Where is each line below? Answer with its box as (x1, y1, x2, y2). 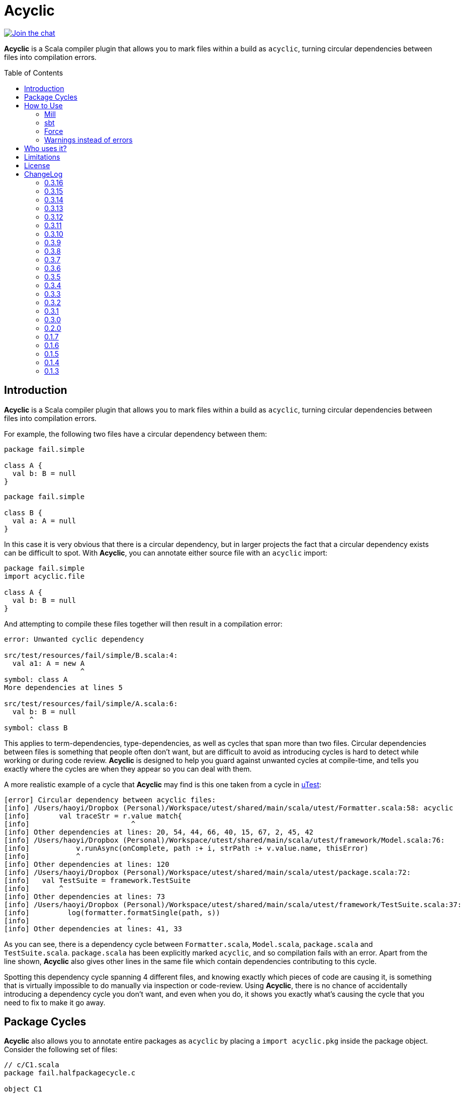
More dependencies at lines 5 (4, 683, 123, 692)
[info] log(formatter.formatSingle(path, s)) (4, 908, 220, 917)
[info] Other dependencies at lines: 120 (4, 860, 169, 868)
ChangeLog (24, 169, 63, 178)
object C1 (4, 1085, 42, 1093)
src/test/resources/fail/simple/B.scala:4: (4, 651, 178, 659)
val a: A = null (12, 516, 76, 525)
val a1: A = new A (12, 659, 85, 667)
